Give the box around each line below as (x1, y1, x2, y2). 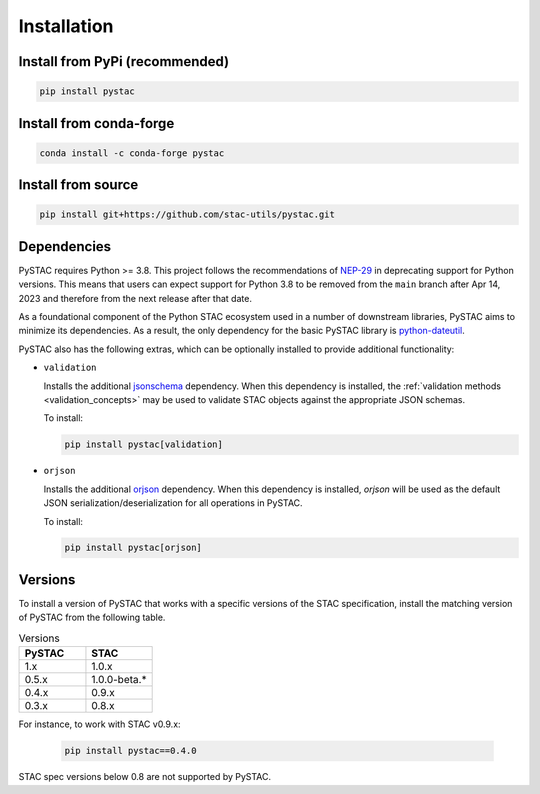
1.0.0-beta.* (91, 673, 147, 687)
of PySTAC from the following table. (18, 611, 166, 624)
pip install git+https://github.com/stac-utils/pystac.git (39, 209, 335, 220)
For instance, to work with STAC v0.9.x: (18, 718, 181, 730)
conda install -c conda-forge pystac (39, 147, 225, 159)
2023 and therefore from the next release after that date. (18, 292, 252, 304)
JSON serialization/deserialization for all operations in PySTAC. (43, 497, 304, 509)
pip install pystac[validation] (64, 439, 224, 450)
